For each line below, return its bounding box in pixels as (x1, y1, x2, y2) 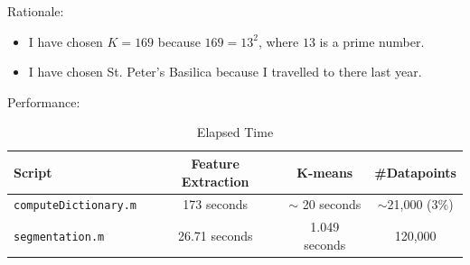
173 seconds (183, 195, 249, 214)
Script (14, 162, 52, 181)
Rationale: (7, 2, 64, 20)
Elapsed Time (196, 123, 274, 142)
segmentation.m (14, 231, 105, 244)
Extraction (181, 171, 249, 190)
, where (258, 32, 299, 50)
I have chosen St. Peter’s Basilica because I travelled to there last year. (28, 62, 422, 81)
